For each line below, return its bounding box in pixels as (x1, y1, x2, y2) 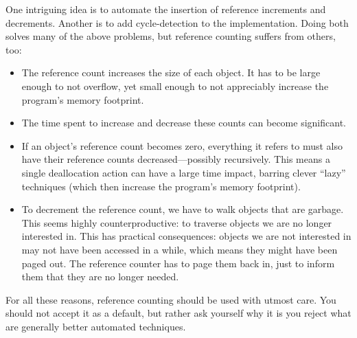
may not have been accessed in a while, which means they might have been (21, 242, 338, 256)
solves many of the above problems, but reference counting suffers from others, (5, 29, 336, 43)
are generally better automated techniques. (5, 319, 186, 333)
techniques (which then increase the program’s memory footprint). (21, 179, 301, 193)
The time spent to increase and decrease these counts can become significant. (21, 115, 346, 130)
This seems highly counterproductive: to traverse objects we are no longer (21, 215, 332, 229)
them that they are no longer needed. (21, 269, 179, 284)
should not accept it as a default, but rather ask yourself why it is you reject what (5, 306, 352, 320)
